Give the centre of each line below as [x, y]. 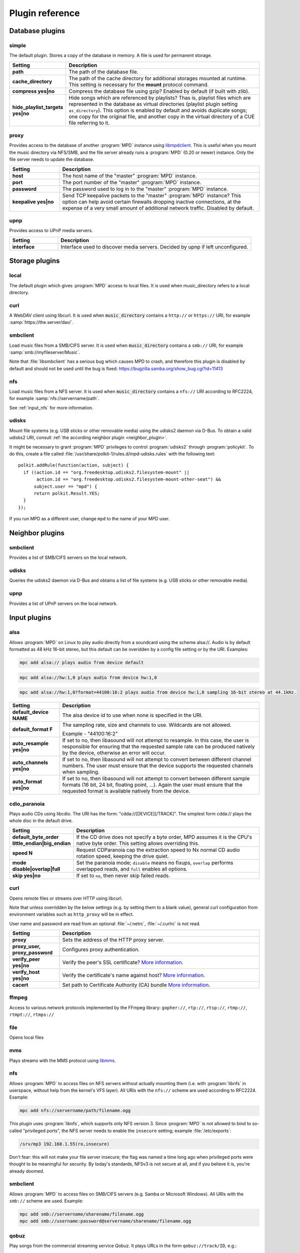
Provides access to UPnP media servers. [51, 231]
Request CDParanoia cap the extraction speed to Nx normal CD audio [158, 850]
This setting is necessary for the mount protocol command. [139, 84]
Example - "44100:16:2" [90, 734]
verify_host [26, 972]
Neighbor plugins [37, 533]
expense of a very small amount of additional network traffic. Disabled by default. [158, 208]
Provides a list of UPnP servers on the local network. [63, 603]
